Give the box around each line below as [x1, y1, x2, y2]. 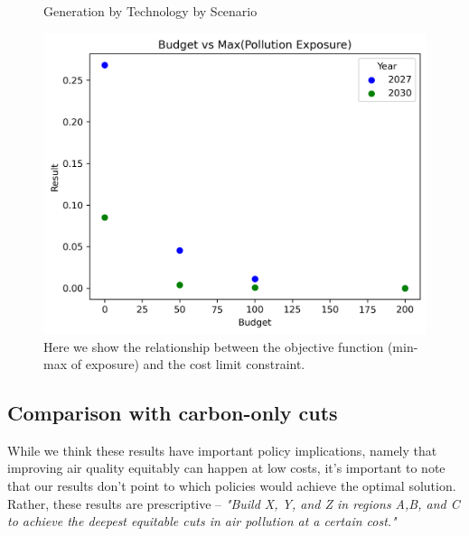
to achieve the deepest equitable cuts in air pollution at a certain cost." [7, 512, 397, 531]
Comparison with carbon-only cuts [7, 399, 338, 427]
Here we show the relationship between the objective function [43, 337, 384, 356]
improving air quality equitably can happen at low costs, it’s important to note [7, 458, 446, 477]
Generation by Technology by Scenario [43, 2, 258, 20]
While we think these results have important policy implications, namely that [7, 440, 437, 459]
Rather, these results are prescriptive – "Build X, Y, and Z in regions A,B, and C [7, 494, 460, 513]
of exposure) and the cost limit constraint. [70, 355, 305, 374]
